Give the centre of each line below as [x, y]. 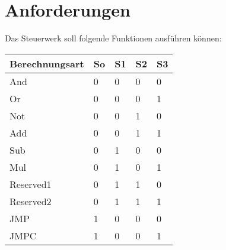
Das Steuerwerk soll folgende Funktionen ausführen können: [113, 38]
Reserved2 [31, 201]
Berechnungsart [47, 63]
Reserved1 [31, 184]
